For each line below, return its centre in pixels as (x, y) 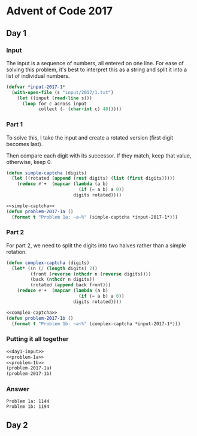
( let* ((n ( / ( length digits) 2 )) (54, 268)
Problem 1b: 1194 (28, 407)
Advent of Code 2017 (60, 11)
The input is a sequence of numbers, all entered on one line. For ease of (95, 63)
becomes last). (25, 144)
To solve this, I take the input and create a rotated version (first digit (90, 137)
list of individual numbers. (38, 75)
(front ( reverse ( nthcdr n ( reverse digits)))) (91, 274)
